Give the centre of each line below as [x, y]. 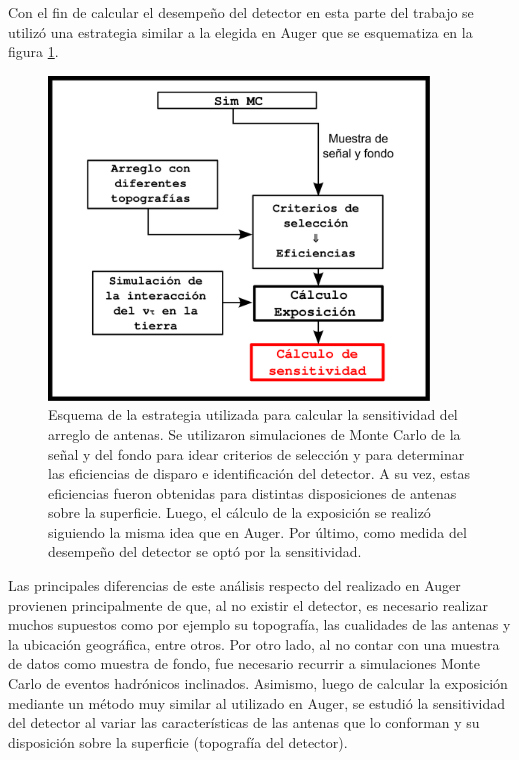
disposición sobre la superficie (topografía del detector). [178, 741]
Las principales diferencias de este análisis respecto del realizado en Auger [234, 585]
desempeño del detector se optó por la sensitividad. [205, 551]
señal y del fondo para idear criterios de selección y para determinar [256, 453]
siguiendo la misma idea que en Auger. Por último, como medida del [257, 531]
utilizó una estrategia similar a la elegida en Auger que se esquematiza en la [240, 31]
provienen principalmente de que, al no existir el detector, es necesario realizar [248, 604]
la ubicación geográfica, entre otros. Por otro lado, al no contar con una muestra [254, 643]
